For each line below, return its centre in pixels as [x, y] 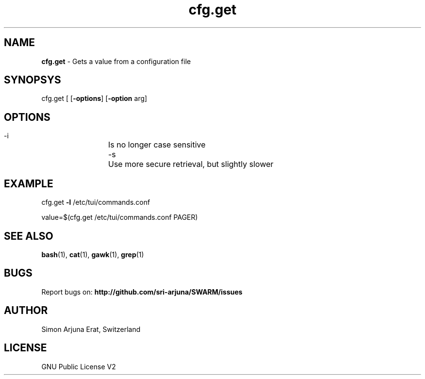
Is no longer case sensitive [157, 145]
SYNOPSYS [33, 80]
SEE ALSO [29, 236]
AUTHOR [26, 311]
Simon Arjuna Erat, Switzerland [91, 329]
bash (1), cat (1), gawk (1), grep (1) [93, 254]
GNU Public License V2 [79, 366]
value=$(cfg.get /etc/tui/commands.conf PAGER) [120, 217]
